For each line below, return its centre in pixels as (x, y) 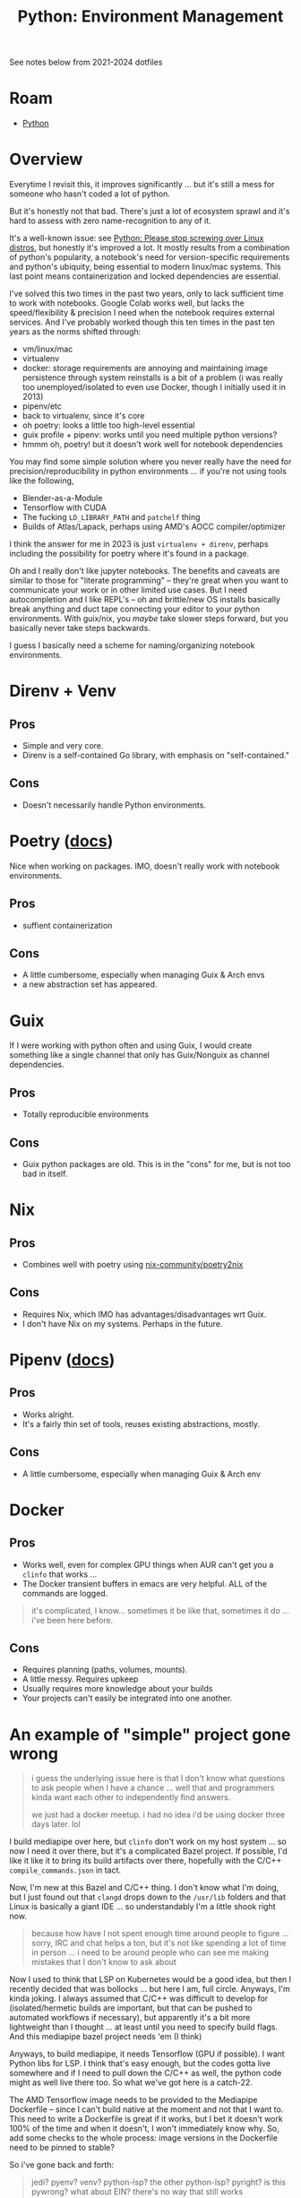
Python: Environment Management (150, 17)
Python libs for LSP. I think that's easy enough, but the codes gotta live (140, 2064)
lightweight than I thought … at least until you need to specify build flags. (144, 2027)
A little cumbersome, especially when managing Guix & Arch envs (143, 975)
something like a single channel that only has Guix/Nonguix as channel (140, 1055)
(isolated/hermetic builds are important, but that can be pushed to (131, 2008)
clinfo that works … (60, 1574)
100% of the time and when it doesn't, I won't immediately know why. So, (144, 2129)
